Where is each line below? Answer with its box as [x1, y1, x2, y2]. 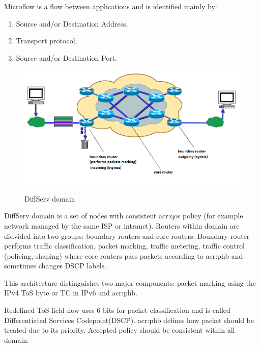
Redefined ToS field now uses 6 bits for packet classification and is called [4, 305, 230, 315]
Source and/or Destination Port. [16, 52, 117, 63]
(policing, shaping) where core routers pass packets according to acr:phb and [4, 250, 243, 261]
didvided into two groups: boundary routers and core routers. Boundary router [4, 230, 250, 241]
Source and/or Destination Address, [16, 18, 128, 29]
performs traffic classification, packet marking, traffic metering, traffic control [4, 240, 245, 251]
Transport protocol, [16, 35, 77, 46]
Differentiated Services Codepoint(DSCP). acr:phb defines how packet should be [4, 314, 254, 325]
